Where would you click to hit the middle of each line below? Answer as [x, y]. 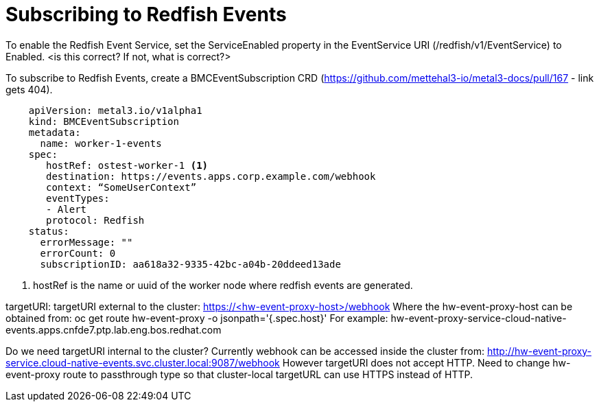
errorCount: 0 [78, 253]
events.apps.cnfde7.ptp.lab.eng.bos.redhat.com [114, 329]
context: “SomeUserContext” [121, 187]
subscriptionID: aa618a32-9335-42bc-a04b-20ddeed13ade [190, 264]
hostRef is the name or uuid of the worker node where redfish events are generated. [223, 285]
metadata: [55, 132]
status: [49, 231]
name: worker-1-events [101, 143]
